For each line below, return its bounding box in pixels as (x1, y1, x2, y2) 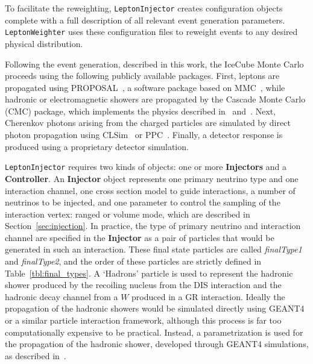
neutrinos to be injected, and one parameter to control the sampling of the (5, 196, 280, 209)
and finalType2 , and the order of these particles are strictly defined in (5, 255, 262, 268)
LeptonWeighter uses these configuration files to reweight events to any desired (5, 25, 298, 38)
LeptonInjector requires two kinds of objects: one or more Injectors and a (5, 160, 286, 173)
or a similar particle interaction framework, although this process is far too (5, 314, 282, 327)
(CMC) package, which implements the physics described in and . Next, (5, 104, 276, 117)
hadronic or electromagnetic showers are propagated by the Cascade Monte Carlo (5, 93, 306, 105)
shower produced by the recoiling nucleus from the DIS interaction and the (5, 278, 282, 291)
